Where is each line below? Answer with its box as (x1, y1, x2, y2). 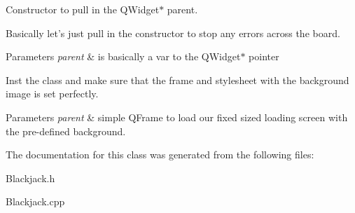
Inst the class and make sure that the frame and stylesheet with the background (6, 72, 349, 87)
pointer (249, 49, 279, 64)
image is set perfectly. (6, 86, 99, 101)
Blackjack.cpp (6, 194, 65, 209)
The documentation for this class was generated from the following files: (6, 147, 314, 162)
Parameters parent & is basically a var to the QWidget (6, 49, 241, 64)
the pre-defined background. (6, 123, 126, 138)
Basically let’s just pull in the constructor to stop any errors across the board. (6, 25, 340, 40)
